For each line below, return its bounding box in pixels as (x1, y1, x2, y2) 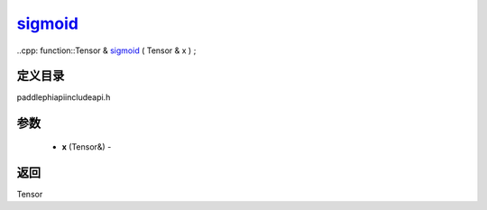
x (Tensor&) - (61, 141, 112, 152)
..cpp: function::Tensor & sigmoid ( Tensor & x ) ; (16, 45, 197, 56)
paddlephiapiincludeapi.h (16, 92, 111, 103)
